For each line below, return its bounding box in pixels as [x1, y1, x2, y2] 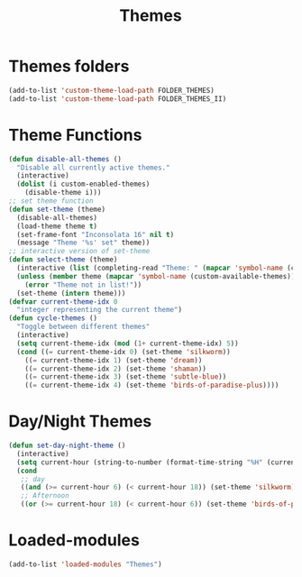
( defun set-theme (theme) [8, 205, 105, 214]
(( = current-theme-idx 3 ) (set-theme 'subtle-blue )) [24, 372, 227, 381]
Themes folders [8, 56, 130, 77]
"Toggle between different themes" [16, 322, 151, 332]
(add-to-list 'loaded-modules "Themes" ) [8, 560, 163, 569]
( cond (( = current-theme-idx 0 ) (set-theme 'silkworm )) [16, 347, 231, 356]
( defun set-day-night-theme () [8, 441, 126, 451]
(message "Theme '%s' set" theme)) [16, 238, 151, 248]
